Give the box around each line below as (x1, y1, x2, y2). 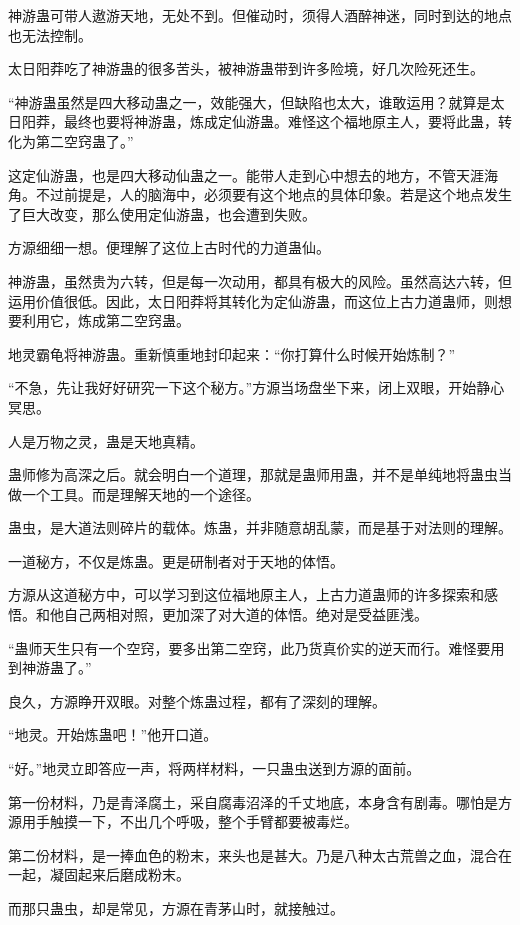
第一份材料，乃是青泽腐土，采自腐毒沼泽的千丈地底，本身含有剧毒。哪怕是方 (8, 791, 512, 812)
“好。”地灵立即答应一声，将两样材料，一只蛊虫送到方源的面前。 (8, 758, 421, 779)
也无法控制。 (8, 24, 92, 45)
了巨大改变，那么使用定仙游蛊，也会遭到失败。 (8, 203, 316, 224)
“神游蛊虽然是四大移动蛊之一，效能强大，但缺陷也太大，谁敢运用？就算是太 (8, 91, 505, 112)
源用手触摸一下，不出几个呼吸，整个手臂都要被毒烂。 (8, 811, 358, 832)
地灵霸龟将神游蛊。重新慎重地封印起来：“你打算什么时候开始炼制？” (8, 343, 456, 364)
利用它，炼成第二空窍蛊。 (21, 310, 190, 331)
